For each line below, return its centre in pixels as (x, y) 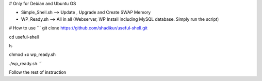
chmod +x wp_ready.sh (32, 54)
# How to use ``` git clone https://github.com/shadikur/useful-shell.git (78, 28)
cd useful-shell (24, 37)
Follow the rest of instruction (38, 72)
